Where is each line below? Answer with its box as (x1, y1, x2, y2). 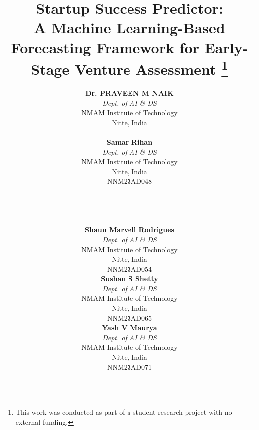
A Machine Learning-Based (34, 17, 225, 38)
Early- (204, 37, 248, 57)
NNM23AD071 (107, 361, 152, 372)
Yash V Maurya (102, 322, 157, 333)
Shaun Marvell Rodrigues (85, 224, 174, 235)
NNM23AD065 (107, 312, 152, 323)
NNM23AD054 (107, 263, 152, 274)
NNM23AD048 (107, 176, 152, 186)
